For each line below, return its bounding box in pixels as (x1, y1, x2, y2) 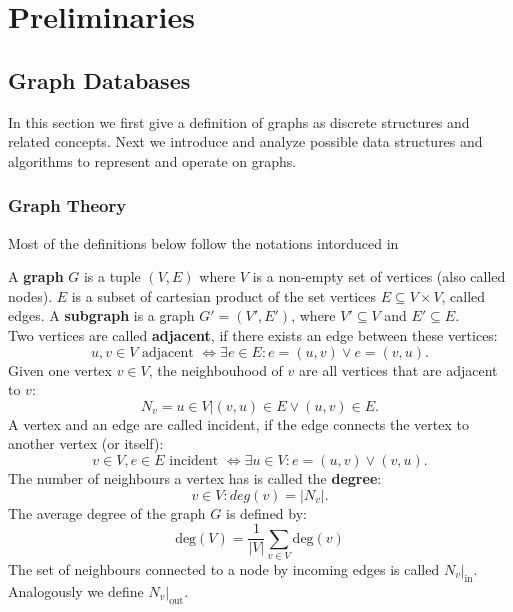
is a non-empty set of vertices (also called (252, 266, 506, 287)
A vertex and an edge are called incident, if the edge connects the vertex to (8, 413, 469, 434)
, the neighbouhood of (148, 359, 283, 380)
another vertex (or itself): (8, 433, 164, 454)
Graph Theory (8, 193, 127, 218)
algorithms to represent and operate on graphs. (8, 150, 297, 171)
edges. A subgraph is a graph (8, 305, 195, 326)
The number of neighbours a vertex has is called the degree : (8, 467, 382, 488)
